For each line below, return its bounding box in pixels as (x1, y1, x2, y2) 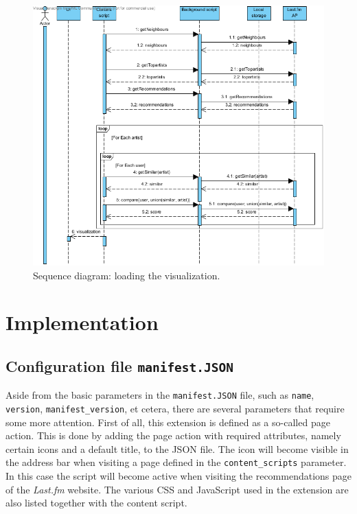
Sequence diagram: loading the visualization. (33, 268, 220, 282)
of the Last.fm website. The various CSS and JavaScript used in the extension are (5, 482, 349, 496)
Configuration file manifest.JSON (5, 355, 234, 376)
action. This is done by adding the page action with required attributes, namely (5, 428, 341, 443)
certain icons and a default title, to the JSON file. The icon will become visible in (5, 441, 349, 456)
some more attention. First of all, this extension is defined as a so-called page (5, 414, 330, 429)
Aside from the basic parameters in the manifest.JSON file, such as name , (5, 388, 314, 402)
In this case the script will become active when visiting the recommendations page (5, 469, 352, 483)
